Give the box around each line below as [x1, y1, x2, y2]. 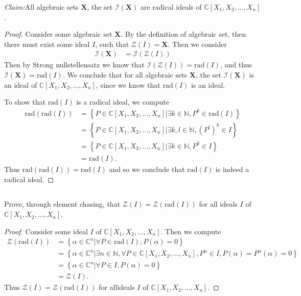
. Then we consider [168, 38, 227, 49]
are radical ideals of [140, 2, 202, 12]
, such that [95, 38, 129, 49]
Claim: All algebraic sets [4, 2, 79, 12]
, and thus [220, 59, 252, 70]
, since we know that [96, 79, 160, 90]
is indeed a [215, 163, 249, 174]
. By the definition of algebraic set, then [121, 29, 246, 39]
